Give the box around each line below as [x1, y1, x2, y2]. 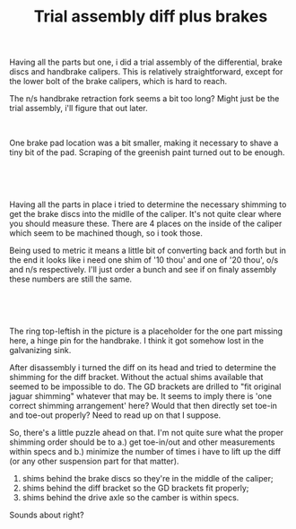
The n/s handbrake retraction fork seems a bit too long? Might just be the [9, 93, 280, 104]
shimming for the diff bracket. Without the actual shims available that [9, 372, 264, 383]
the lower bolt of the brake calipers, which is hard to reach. [9, 76, 227, 87]
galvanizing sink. [9, 345, 72, 356]
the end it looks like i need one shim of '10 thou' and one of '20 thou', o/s [9, 255, 279, 265]
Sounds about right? [9, 509, 84, 521]
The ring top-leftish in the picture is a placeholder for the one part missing [9, 325, 283, 337]
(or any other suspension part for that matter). [9, 455, 179, 467]
